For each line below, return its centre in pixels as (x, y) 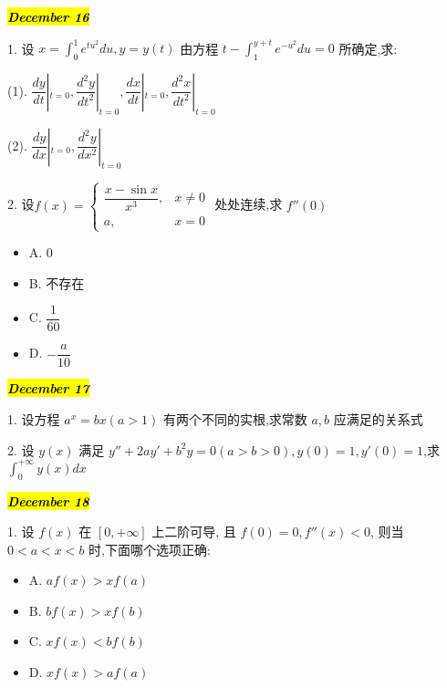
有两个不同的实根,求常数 (235, 419)
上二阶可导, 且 (194, 532)
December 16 (48, 16)
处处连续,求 (249, 204)
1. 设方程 (34, 419)
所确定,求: (368, 48)
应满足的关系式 (378, 419)
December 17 (48, 388)
